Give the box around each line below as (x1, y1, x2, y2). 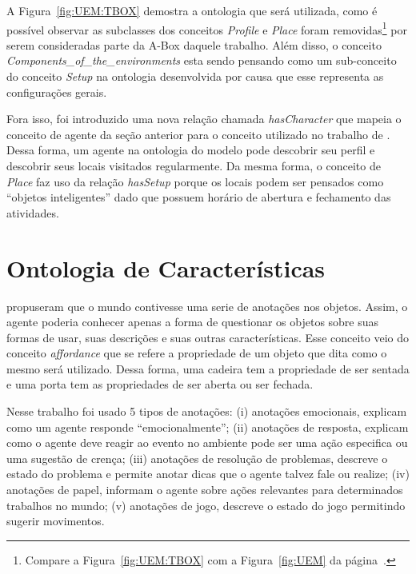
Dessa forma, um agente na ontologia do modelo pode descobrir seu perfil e (6, 142, 375, 158)
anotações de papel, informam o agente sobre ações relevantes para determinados (6, 481, 403, 498)
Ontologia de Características (6, 251, 326, 284)
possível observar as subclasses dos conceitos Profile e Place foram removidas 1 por (6, 18, 407, 38)
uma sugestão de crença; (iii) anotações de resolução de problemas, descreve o (6, 449, 388, 466)
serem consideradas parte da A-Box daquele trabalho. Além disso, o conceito (6, 36, 382, 53)
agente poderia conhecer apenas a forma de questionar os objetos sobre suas (6, 313, 379, 330)
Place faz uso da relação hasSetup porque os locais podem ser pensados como (6, 173, 384, 189)
